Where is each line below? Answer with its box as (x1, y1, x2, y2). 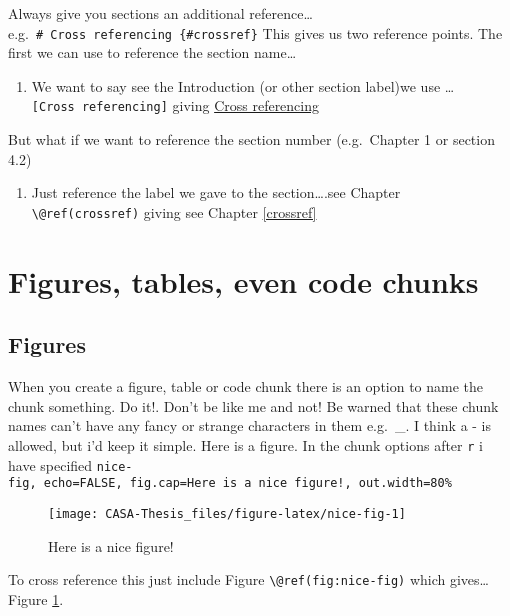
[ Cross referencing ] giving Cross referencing (31, 95, 320, 116)
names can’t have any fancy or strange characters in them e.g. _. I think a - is (8, 415, 492, 436)
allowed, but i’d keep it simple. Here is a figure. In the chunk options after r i (8, 434, 483, 455)
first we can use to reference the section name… (8, 42, 297, 63)
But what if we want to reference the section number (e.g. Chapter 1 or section (8, 129, 495, 150)
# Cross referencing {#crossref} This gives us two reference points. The (36, 22, 503, 43)
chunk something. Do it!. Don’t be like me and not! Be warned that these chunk (8, 395, 499, 416)
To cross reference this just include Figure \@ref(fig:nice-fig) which (8, 569, 446, 590)
